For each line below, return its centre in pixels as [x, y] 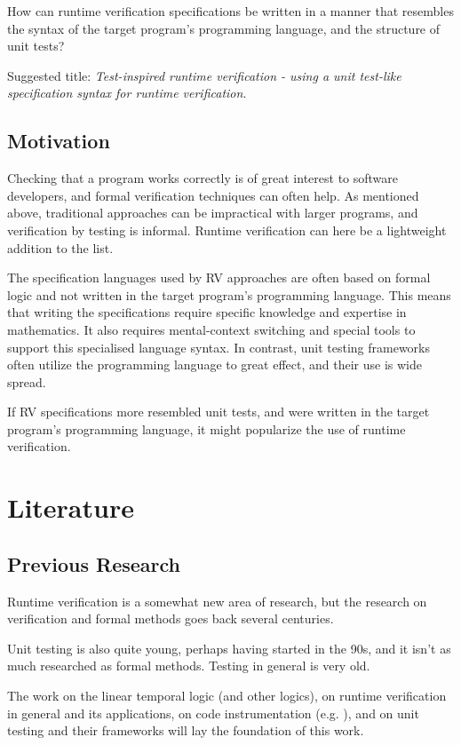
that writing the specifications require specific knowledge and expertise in [207, 312]
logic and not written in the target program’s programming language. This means [229, 294]
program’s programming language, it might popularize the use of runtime [207, 428]
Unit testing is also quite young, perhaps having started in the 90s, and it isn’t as [229, 648]
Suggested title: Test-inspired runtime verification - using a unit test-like [204, 75]
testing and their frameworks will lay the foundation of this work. [186, 730]
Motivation [59, 141]
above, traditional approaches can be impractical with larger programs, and [213, 213]
